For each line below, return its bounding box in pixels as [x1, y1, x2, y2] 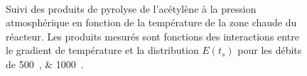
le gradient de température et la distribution [6, 43, 199, 58]
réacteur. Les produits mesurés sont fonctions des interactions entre [6, 28, 299, 43]
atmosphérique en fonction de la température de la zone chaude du [6, 15, 297, 30]
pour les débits [237, 43, 302, 58]
